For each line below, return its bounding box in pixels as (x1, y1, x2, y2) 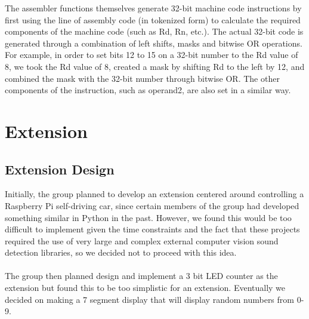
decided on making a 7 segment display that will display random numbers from (5, 293, 294, 305)
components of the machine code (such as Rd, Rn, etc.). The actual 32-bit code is (5, 25, 304, 38)
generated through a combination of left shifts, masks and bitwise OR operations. (5, 36, 302, 49)
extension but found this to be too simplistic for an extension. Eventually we (5, 281, 286, 294)
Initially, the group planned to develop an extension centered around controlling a (5, 188, 304, 200)
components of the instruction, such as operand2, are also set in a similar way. (5, 84, 291, 96)
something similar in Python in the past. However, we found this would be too (5, 211, 292, 223)
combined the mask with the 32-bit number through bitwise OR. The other (5, 72, 280, 84)
